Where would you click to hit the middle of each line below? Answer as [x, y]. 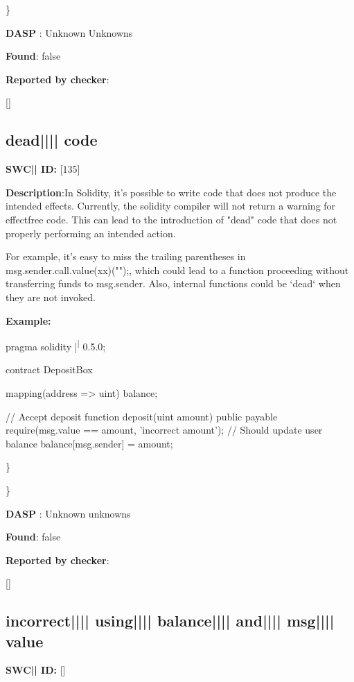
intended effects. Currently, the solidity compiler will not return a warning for [171, 206]
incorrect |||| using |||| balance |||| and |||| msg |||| [170, 621]
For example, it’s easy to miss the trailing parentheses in [126, 256]
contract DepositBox [49, 369]
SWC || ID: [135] [43, 169]
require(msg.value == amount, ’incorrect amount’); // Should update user [164, 430]
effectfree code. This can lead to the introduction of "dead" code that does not [171, 219]
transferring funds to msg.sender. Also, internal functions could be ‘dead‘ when [173, 283]
